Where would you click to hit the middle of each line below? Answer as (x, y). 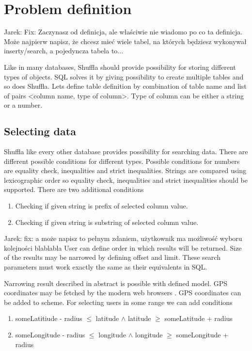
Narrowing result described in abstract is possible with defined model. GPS (116, 283)
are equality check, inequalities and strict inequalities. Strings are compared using (125, 170)
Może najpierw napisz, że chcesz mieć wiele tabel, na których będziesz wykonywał (125, 41)
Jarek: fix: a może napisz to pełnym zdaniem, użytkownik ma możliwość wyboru (123, 238)
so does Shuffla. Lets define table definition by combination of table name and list (125, 86)
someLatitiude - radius (49, 318)
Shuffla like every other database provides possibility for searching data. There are (126, 152)
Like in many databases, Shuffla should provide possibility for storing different (120, 67)
